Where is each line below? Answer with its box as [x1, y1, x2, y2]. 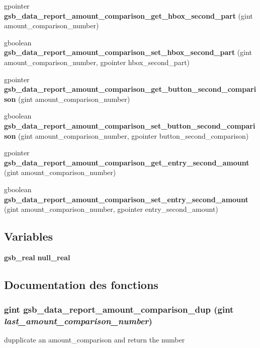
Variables [4, 228, 53, 244]
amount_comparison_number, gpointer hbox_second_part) [4, 56, 190, 67]
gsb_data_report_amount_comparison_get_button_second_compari [4, 84, 256, 94]
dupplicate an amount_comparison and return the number [4, 334, 185, 345]
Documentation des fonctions [4, 276, 158, 292]
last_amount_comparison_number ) [4, 315, 152, 327]
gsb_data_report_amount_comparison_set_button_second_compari [4, 120, 255, 131]
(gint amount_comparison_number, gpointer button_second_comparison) [18, 130, 249, 141]
